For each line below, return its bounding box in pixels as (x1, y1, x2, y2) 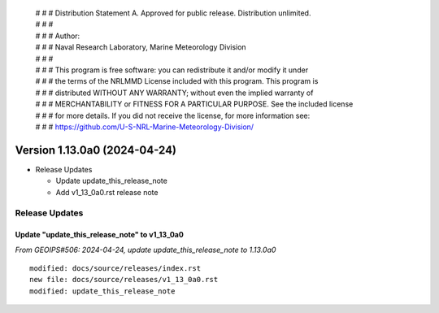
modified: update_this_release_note (29, 286, 176, 296)
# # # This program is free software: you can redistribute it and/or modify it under (35, 65, 309, 75)
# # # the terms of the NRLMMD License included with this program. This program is (35, 76, 319, 86)
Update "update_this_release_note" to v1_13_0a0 (15, 230, 185, 240)
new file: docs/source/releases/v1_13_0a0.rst (29, 275, 219, 285)
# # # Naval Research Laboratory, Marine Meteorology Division (35, 42, 247, 52)
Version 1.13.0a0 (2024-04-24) (15, 143, 177, 157)
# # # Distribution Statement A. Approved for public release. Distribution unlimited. (35, 8, 311, 18)
